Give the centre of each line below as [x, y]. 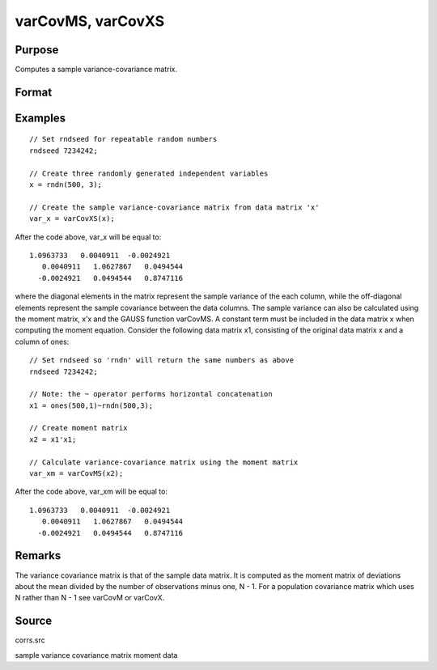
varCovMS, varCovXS [90, 21]
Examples [40, 118]
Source [34, 621]
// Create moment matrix [78, 428]
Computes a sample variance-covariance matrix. [96, 70]
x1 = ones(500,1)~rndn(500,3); [91, 405]
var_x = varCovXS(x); [72, 219]
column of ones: [42, 341]
